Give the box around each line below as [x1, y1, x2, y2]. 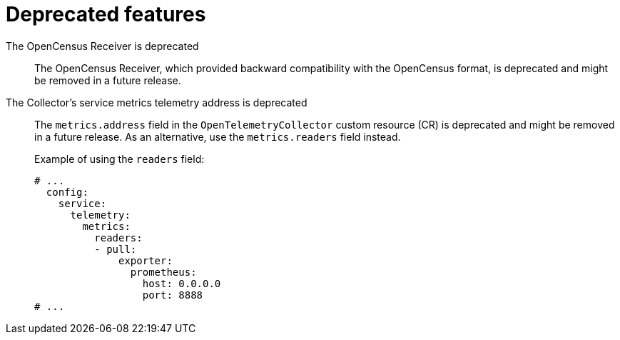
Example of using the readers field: [34, 152, 205, 165]
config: [46, 186, 88, 198]
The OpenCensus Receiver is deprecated [6, 39, 199, 52]
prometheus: [130, 266, 197, 278]
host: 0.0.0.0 [142, 277, 221, 289]
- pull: [94, 243, 137, 255]
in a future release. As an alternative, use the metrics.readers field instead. [34, 130, 401, 143]
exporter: [118, 254, 173, 266]
